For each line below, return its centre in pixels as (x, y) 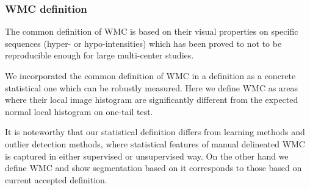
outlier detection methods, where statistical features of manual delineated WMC (155, 143)
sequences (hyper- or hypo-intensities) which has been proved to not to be (143, 43)
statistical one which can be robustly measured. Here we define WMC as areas (152, 87)
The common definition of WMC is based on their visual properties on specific (152, 31)
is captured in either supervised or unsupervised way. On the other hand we (147, 156)
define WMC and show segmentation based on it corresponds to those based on (153, 168)
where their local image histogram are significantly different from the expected (152, 100)
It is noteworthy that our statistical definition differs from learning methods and (155, 132)
